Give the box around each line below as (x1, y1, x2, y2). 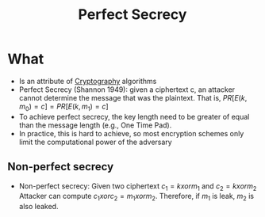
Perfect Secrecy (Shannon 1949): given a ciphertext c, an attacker (18, 85, 236, 94)
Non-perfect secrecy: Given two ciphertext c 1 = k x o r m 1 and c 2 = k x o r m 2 (18, 181, 257, 192)
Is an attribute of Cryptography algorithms (18, 76, 157, 86)
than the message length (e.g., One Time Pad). (18, 120, 172, 130)
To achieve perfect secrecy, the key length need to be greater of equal (18, 112, 250, 121)
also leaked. (18, 202, 59, 211)
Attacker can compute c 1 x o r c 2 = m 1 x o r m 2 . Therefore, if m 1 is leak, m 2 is (18, 192, 255, 203)
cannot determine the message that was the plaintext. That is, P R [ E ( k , (18, 93, 248, 102)
